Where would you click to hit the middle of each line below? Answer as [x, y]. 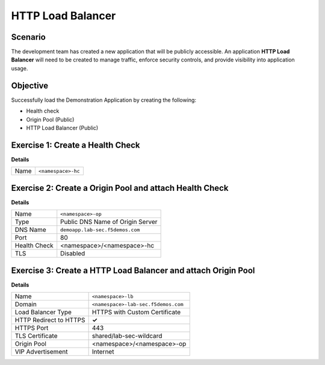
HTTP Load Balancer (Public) [62, 128]
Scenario [29, 37]
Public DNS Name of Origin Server [109, 222]
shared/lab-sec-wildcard [127, 336]
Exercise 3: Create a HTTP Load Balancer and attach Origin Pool [133, 270]
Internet [103, 352]
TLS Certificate [36, 336]
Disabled [73, 254]
